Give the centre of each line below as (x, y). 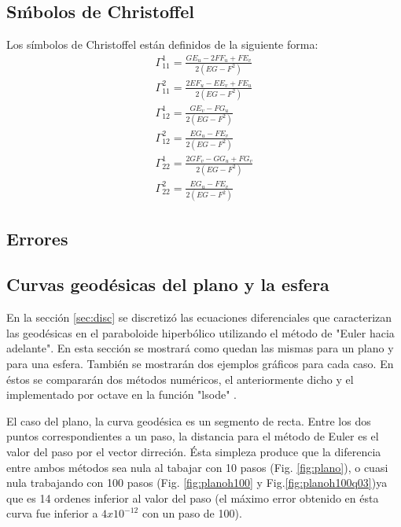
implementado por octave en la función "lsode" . (121, 394)
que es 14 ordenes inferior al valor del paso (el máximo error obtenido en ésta (193, 498)
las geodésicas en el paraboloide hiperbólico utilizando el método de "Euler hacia (200, 332)
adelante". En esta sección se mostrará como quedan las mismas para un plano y (200, 348)
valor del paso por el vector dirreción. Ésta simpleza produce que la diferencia (194, 451)
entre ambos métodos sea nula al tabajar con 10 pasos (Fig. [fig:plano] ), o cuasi (197, 467)
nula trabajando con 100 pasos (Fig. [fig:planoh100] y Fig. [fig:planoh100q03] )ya (197, 483)
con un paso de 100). (192, 513)
